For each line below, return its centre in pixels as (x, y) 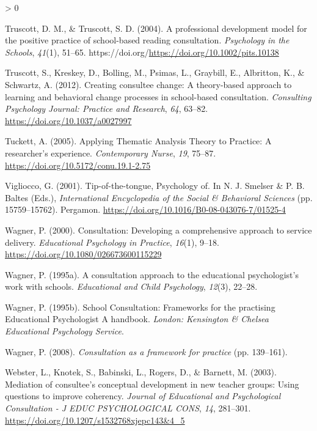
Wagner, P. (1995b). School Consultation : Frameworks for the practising (140, 307)
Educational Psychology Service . (64, 331)
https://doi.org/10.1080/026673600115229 (83, 254)
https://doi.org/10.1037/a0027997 (68, 120)
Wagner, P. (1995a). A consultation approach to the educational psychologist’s (152, 274)
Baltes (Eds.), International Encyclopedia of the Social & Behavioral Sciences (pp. (159, 197)
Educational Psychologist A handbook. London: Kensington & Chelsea (137, 319)
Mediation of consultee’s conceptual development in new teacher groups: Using (152, 384)
